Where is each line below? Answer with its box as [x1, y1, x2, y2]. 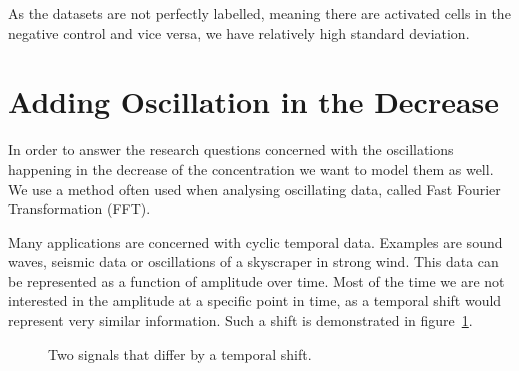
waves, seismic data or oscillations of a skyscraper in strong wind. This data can [8, 251, 499, 272]
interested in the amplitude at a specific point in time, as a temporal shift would [8, 290, 502, 311]
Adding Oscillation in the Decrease [8, 81, 500, 122]
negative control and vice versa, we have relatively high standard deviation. [8, 22, 470, 43]
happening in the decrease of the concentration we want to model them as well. [8, 158, 494, 179]
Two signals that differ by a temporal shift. [48, 343, 312, 364]
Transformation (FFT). [8, 198, 151, 219]
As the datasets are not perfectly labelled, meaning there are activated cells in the [8, 3, 511, 23]
